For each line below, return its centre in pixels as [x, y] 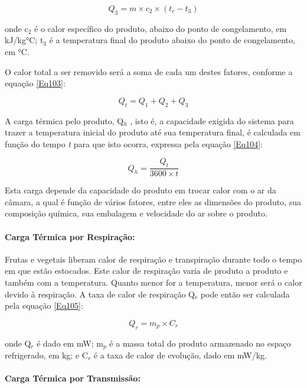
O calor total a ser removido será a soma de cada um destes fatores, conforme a [149, 71]
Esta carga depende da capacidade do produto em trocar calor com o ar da [141, 190]
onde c [17, 28]
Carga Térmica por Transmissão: [73, 378]
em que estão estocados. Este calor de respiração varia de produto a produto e [146, 271]
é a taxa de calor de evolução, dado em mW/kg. [180, 355]
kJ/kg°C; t [24, 40]
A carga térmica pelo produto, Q [64, 120]
